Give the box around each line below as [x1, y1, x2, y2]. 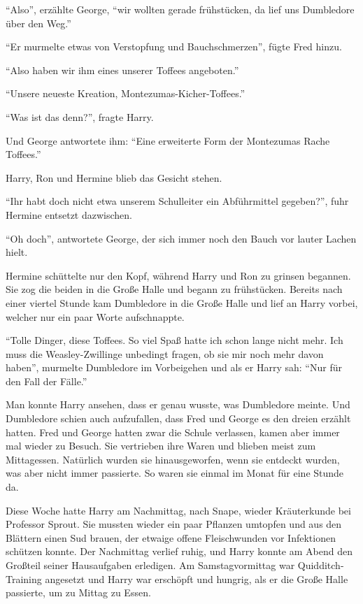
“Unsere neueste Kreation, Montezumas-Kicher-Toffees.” [6, 86, 245, 101]
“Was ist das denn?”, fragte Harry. [6, 109, 154, 124]
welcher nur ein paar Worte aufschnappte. [6, 309, 185, 324]
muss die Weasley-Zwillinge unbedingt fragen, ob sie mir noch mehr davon [6, 346, 324, 361]
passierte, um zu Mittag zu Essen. [6, 585, 151, 600]
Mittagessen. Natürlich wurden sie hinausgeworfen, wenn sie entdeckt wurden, [6, 452, 340, 466]
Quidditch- [297, 558, 344, 572]
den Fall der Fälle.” [6, 373, 87, 388]
